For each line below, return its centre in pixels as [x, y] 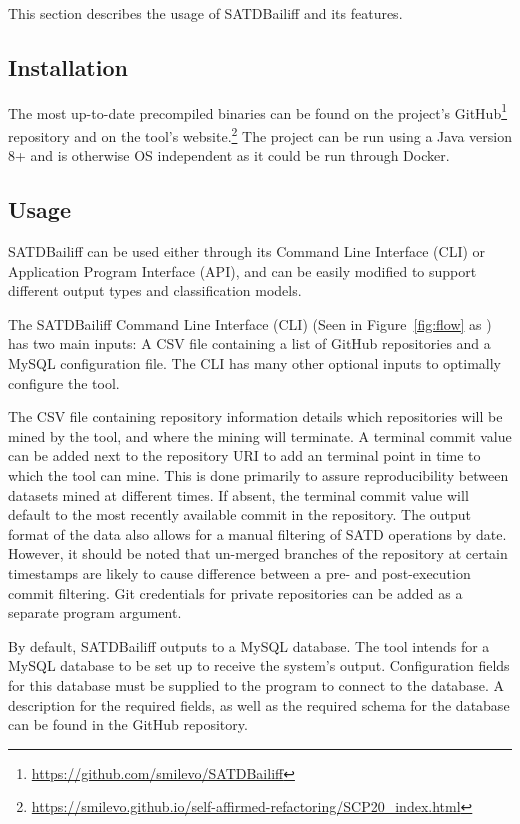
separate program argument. [95, 612]
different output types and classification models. [155, 290]
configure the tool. [64, 382]
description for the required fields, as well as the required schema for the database [259, 704]
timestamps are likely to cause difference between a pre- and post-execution [239, 573]
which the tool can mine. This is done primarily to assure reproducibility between [258, 475]
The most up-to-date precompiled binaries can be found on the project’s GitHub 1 [258, 111]
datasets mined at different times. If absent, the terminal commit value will [238, 494]
